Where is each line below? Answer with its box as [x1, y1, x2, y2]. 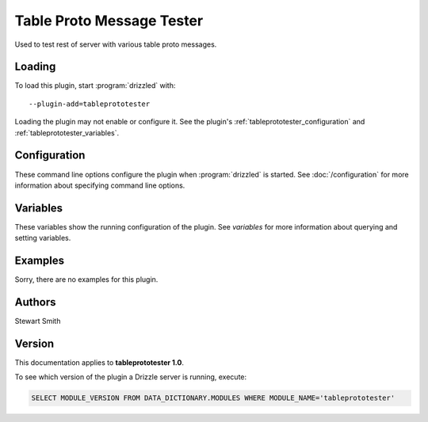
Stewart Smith [14, 317, 61, 326]
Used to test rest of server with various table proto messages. [14, 40, 217, 49]
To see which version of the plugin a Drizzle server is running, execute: [14, 372, 247, 382]
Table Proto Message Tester [14, 12, 204, 29]
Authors [14, 295, 56, 309]
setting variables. [14, 234, 71, 243]
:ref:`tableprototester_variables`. [14, 127, 119, 138]
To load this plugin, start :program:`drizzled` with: [14, 81, 176, 90]
